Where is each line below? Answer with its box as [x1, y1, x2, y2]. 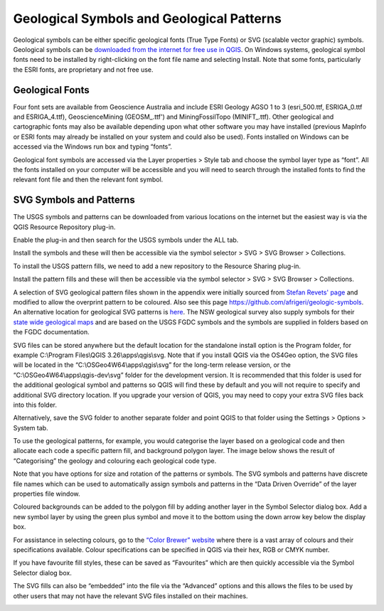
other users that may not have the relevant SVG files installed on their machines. [13, 591, 248, 600]
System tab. [13, 423, 49, 432]
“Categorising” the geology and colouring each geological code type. [13, 456, 217, 465]
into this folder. [13, 400, 57, 409]
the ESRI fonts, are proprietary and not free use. [13, 65, 154, 74]
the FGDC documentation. [13, 328, 90, 336]
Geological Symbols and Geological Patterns [13, 11, 282, 26]
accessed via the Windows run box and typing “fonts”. [13, 142, 172, 151]
